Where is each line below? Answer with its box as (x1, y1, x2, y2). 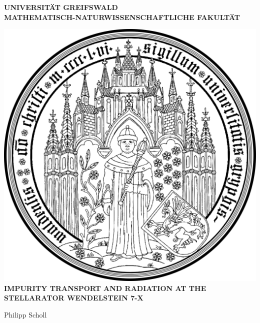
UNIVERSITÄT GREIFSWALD (4, 2, 118, 12)
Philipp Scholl (4, 309, 47, 319)
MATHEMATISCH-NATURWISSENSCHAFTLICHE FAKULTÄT (4, 11, 240, 22)
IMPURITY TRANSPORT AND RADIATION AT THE (4, 282, 206, 293)
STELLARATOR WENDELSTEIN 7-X (4, 292, 143, 303)
